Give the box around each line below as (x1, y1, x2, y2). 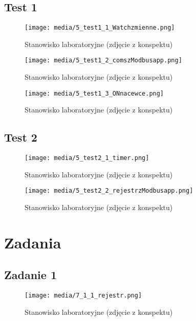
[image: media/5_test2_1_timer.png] (25, 154, 149, 162)
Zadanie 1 (4, 267, 57, 283)
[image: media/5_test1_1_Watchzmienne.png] (25, 24, 175, 32)
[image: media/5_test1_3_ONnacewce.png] (25, 89, 164, 97)
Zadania (4, 232, 61, 253)
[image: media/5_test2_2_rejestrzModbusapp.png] (25, 187, 193, 195)
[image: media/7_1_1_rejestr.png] (25, 292, 142, 300)
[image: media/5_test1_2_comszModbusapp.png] (25, 57, 182, 64)
